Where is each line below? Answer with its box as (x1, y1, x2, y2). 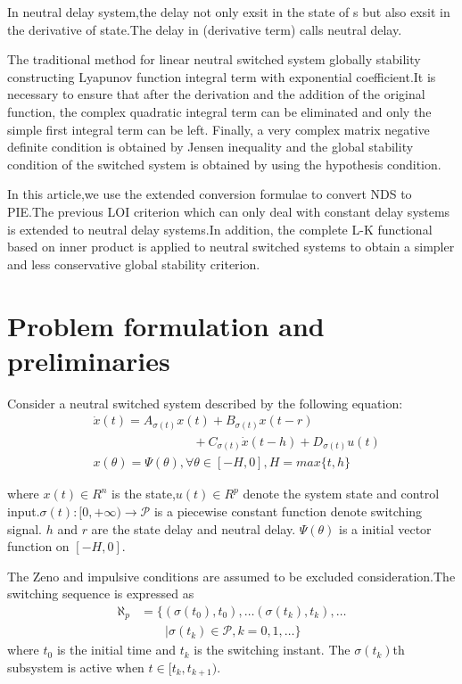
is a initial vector (339, 519, 432, 538)
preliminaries (7, 342, 170, 378)
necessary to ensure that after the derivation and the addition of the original (7, 85, 425, 103)
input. (7, 501, 40, 520)
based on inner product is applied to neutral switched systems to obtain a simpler (7, 237, 455, 256)
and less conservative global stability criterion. (7, 254, 260, 273)
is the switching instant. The (194, 640, 351, 659)
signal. (7, 519, 42, 538)
